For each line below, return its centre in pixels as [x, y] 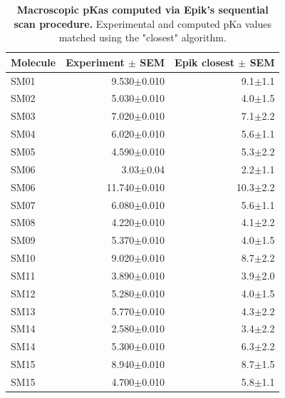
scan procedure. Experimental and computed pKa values [142, 23]
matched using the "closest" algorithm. [142, 37]
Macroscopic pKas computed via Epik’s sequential [142, 9]
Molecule [33, 62]
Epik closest [204, 62]
